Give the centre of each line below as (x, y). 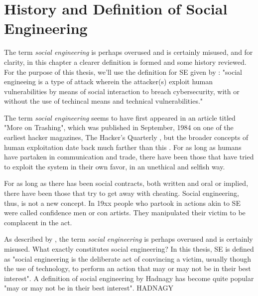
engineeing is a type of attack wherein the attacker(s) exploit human (109, 81)
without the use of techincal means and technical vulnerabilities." (104, 101)
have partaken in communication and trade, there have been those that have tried (129, 157)
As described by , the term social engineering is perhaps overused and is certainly (129, 239)
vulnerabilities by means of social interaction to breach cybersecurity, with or (122, 91)
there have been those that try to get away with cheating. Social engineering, (122, 193)
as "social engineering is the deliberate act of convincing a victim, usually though (128, 258)
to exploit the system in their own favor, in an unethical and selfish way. (115, 166)
